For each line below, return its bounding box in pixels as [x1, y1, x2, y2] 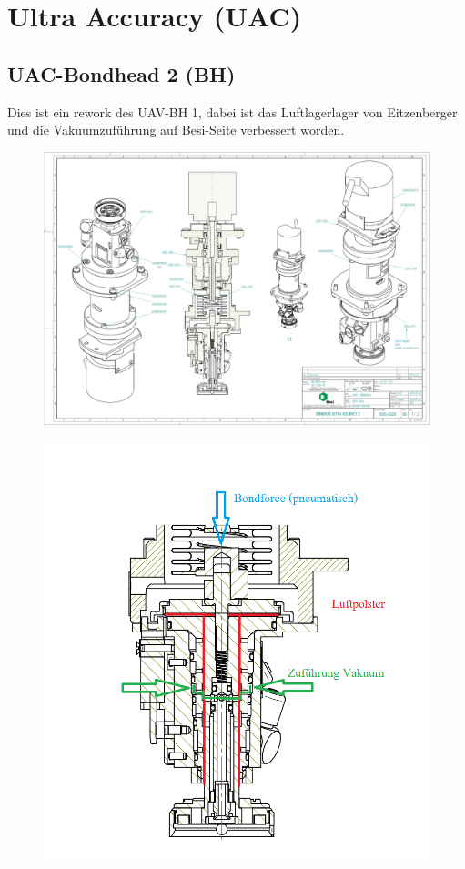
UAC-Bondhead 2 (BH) [7, 59, 236, 87]
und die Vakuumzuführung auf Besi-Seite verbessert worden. [7, 120, 345, 139]
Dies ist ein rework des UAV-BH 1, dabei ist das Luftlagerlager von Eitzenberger [7, 102, 458, 121]
